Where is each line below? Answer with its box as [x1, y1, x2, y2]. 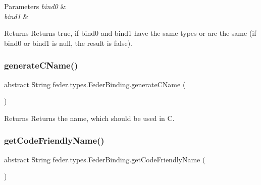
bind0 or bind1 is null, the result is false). [4, 37, 132, 48]
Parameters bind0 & [4, 1, 66, 11]
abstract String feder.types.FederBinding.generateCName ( [4, 79, 186, 89]
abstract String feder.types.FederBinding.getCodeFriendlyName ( [4, 154, 205, 164]
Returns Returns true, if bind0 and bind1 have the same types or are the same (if [4, 28, 256, 38]
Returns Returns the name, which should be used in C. [4, 112, 175, 123]
